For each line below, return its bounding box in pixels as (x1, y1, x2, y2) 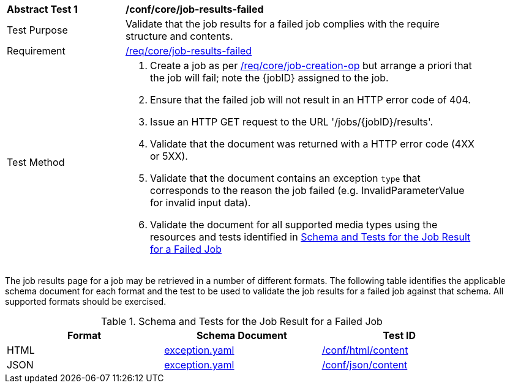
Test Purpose (7, 24, 68, 36)
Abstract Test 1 (7, 3, 78, 15)
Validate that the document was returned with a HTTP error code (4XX (150, 138, 475, 150)
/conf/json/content (321, 359, 408, 371)
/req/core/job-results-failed (126, 45, 252, 57)
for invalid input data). (150, 196, 251, 209)
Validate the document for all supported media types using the (150, 218, 438, 231)
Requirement (7, 45, 66, 57)
